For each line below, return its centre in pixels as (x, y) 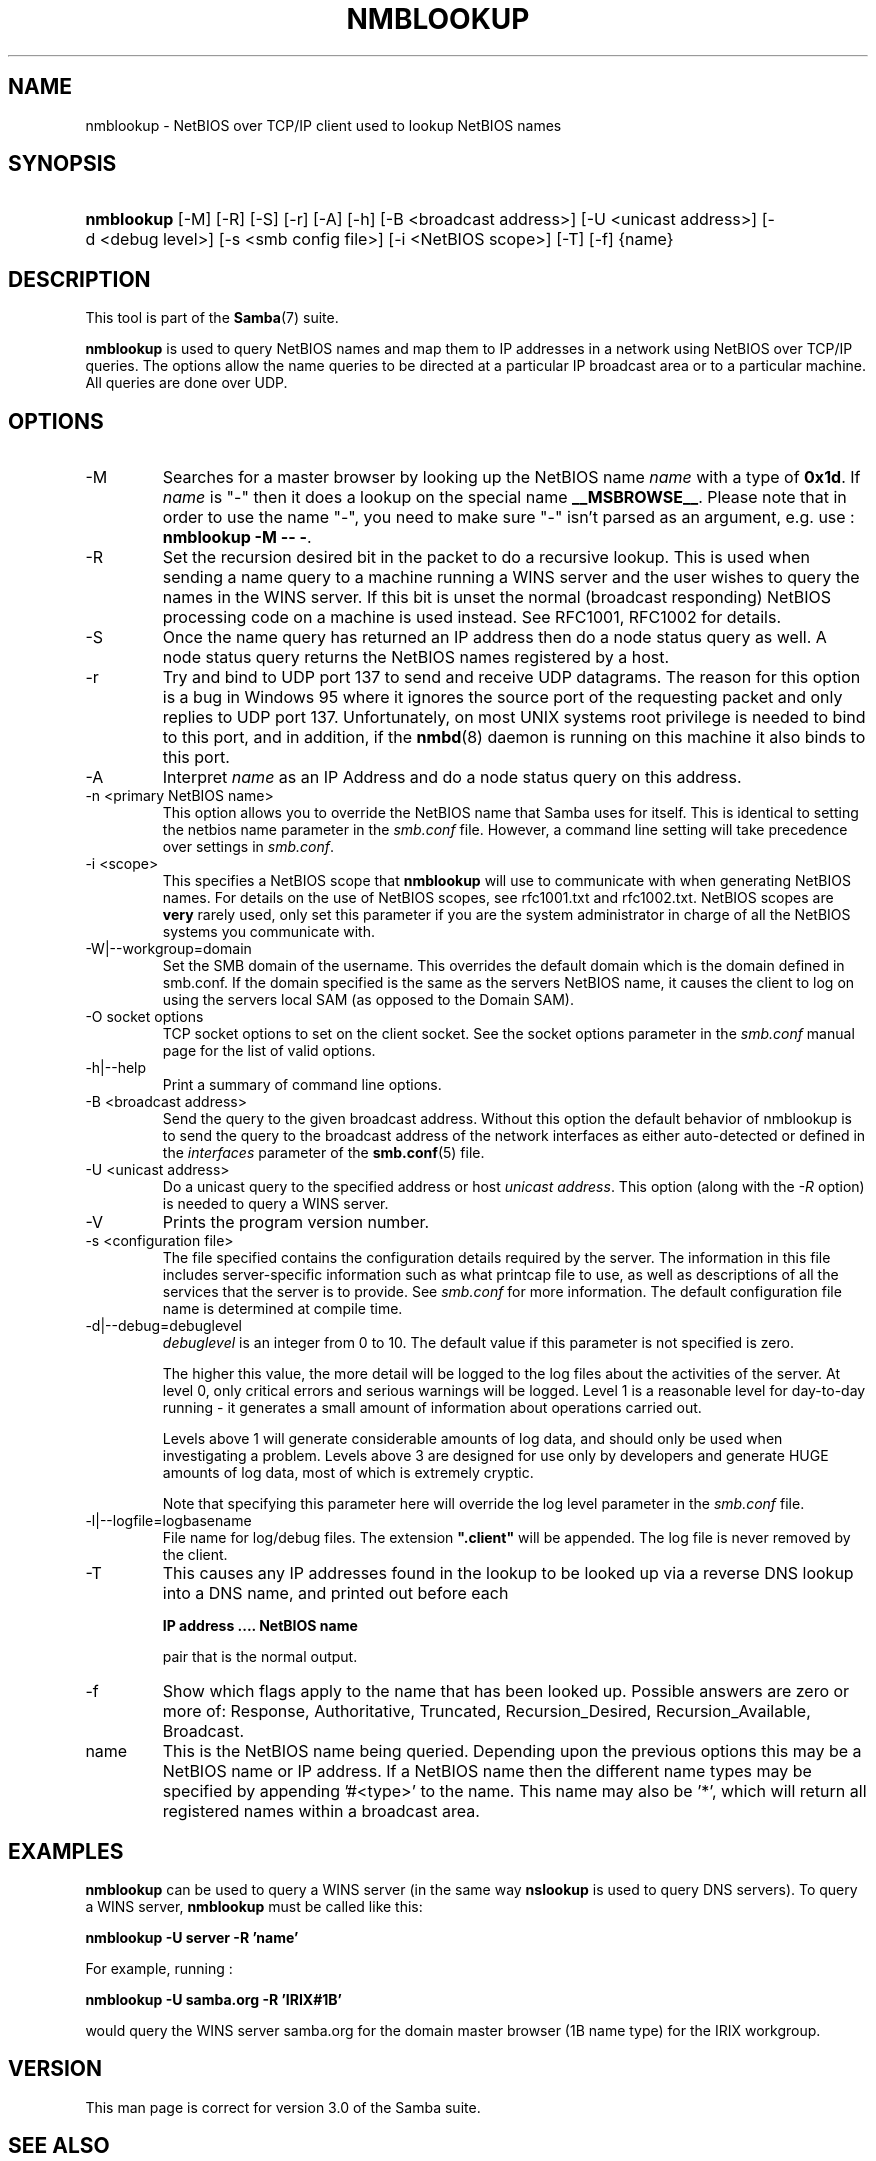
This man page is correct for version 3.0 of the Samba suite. (283, 2107)
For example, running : (159, 1968)
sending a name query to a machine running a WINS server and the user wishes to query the (511, 577)
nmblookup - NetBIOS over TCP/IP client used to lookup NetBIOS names (323, 125)
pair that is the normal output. (260, 1657)
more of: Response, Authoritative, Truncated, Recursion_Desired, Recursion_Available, (486, 1711)
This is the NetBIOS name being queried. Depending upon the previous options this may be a (512, 1751)
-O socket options (144, 1017)
